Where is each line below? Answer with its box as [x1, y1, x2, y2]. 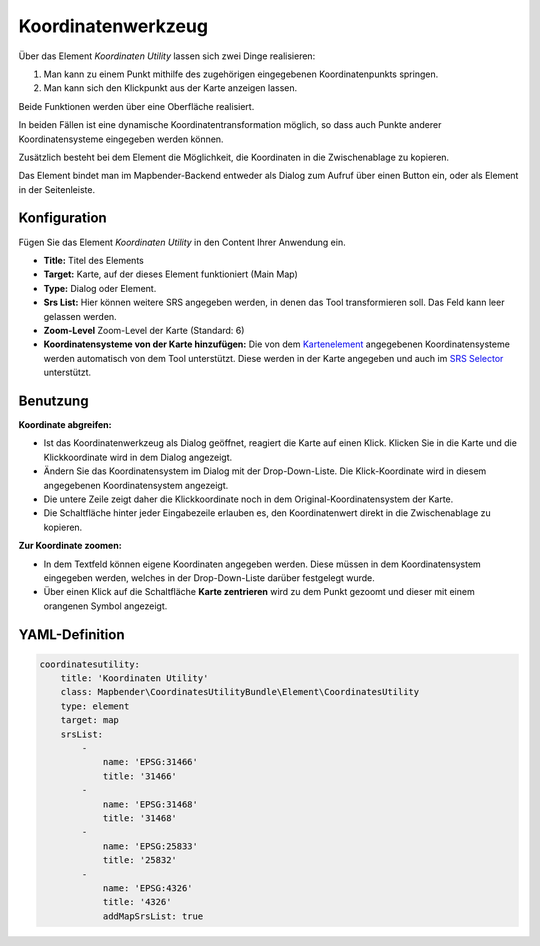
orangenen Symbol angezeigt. [43, 600, 168, 612]
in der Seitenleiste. [18, 183, 95, 195]
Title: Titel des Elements [43, 254, 144, 266]
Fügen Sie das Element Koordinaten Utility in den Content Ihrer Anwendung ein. [18, 236, 346, 248]
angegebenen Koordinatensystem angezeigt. [43, 479, 229, 491]
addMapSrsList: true [102, 910, 204, 922]
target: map [60, 715, 120, 726]
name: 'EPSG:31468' [102, 798, 199, 810]
